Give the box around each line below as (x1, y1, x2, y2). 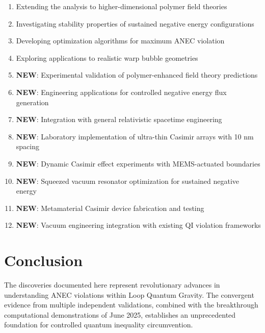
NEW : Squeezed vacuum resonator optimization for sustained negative (16, 175, 240, 186)
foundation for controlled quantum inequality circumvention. (4, 319, 193, 330)
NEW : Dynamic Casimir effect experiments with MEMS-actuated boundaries (16, 158, 260, 169)
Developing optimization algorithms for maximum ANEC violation (16, 35, 225, 46)
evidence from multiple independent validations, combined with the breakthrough (4, 299, 258, 310)
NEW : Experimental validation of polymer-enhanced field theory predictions (16, 69, 258, 80)
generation (16, 97, 49, 107)
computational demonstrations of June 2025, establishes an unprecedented (4, 309, 236, 320)
